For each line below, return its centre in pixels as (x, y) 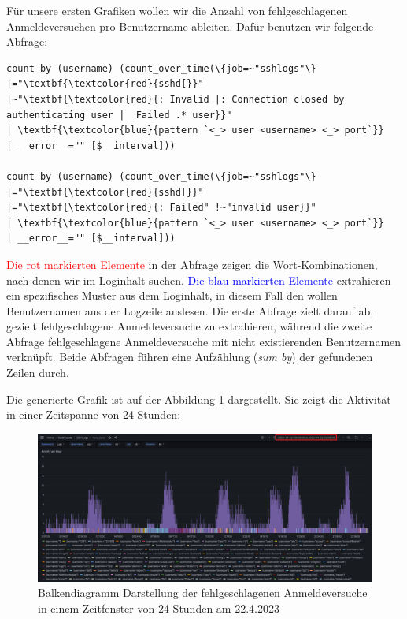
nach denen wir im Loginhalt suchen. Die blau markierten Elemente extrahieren (199, 280)
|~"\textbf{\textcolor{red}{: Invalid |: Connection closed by (176, 99)
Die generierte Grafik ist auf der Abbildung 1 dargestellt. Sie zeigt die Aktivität (199, 399)
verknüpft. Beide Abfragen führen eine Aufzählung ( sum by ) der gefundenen (190, 357)
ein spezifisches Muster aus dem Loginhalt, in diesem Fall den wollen (172, 295)
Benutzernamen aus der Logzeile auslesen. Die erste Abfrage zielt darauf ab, (190, 310)
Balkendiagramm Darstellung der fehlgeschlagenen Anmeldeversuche (203, 593)
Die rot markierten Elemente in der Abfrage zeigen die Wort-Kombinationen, (192, 264)
